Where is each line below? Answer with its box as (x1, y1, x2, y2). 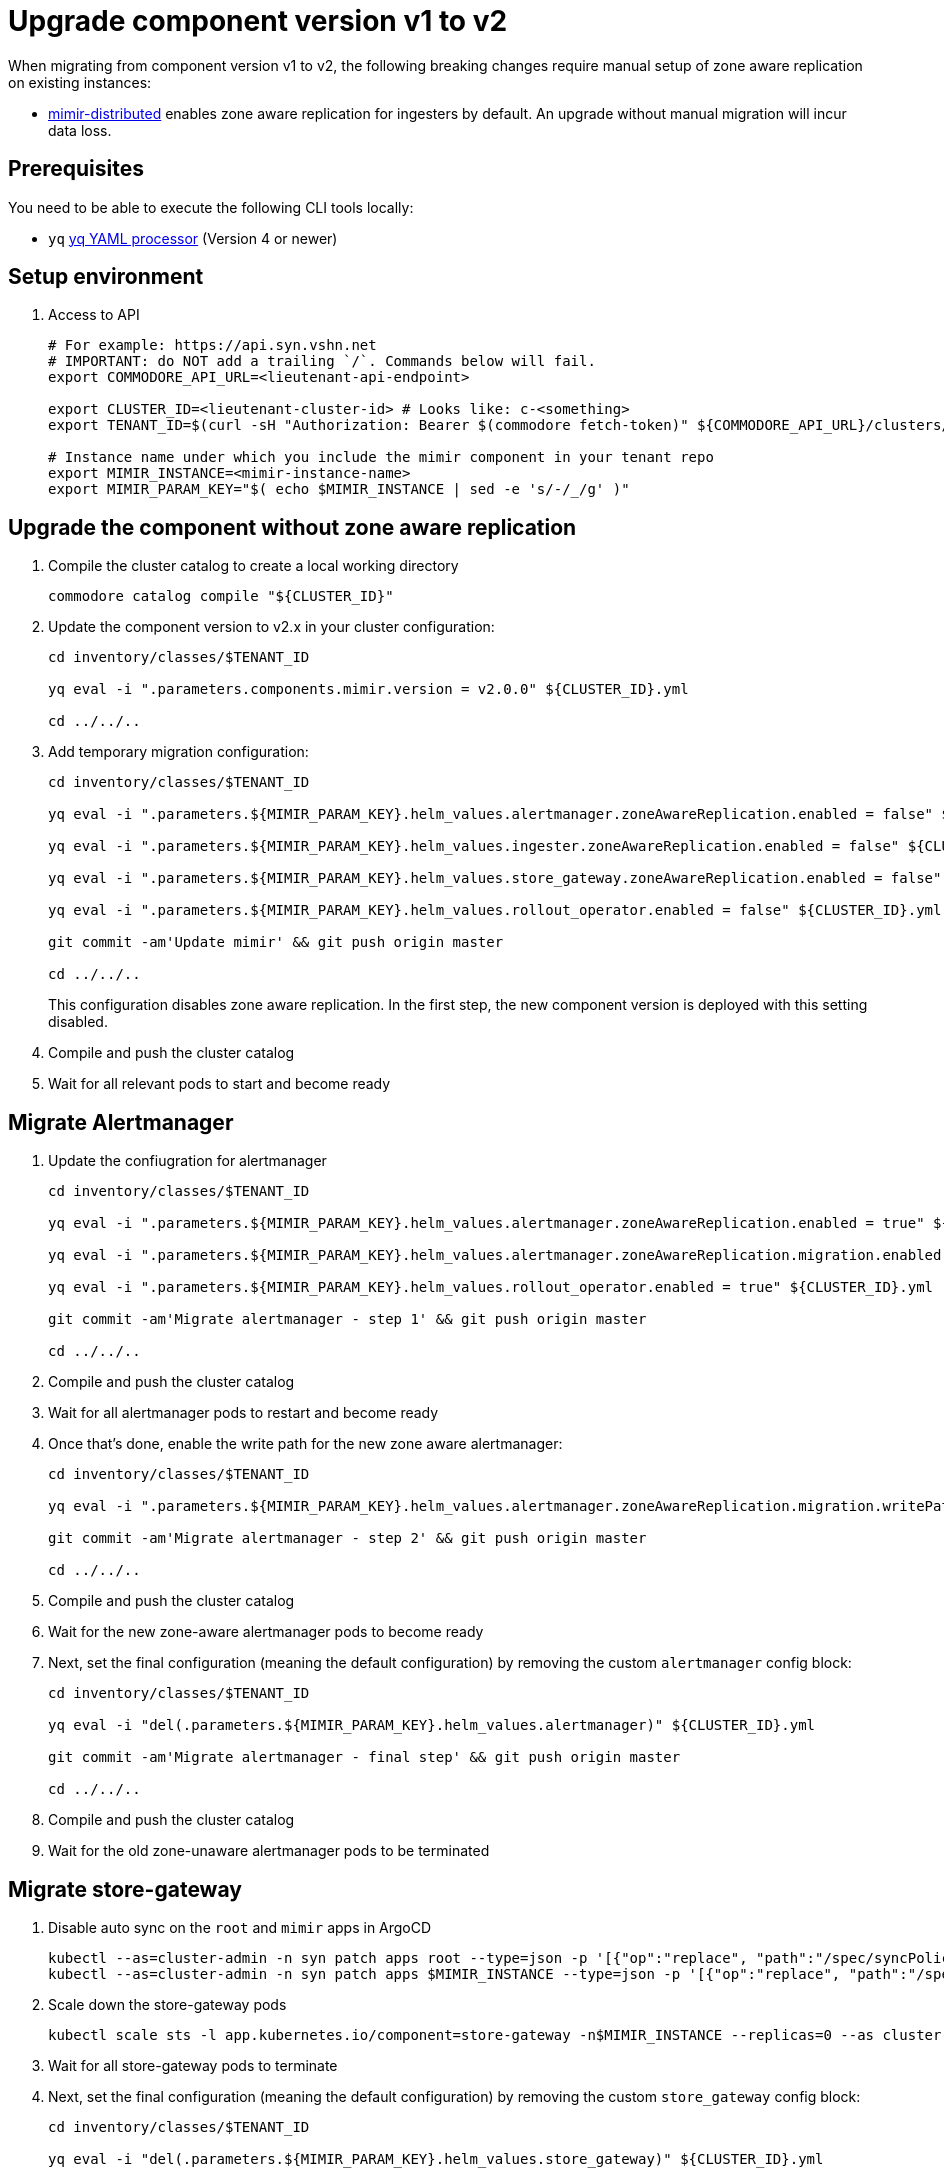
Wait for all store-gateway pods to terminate (48, 2056, 338, 2074)
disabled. (48, 1013, 108, 1031)
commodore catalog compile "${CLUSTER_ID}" (48, 588, 394, 605)
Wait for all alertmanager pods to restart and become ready (48, 1404, 439, 1422)
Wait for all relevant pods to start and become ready (48, 1075, 391, 1093)
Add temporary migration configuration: (48, 743, 309, 761)
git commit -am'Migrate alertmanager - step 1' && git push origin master (48, 1311, 647, 1328)
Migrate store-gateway (8, 1876, 242, 1902)
